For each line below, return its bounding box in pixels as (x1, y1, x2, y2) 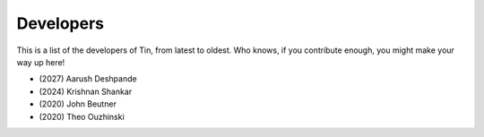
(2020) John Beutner (39, 98, 117, 109)
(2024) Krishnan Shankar (39, 86, 133, 97)
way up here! (16, 56, 65, 67)
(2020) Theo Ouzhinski (39, 111, 125, 122)
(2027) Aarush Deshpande (39, 73, 138, 84)
